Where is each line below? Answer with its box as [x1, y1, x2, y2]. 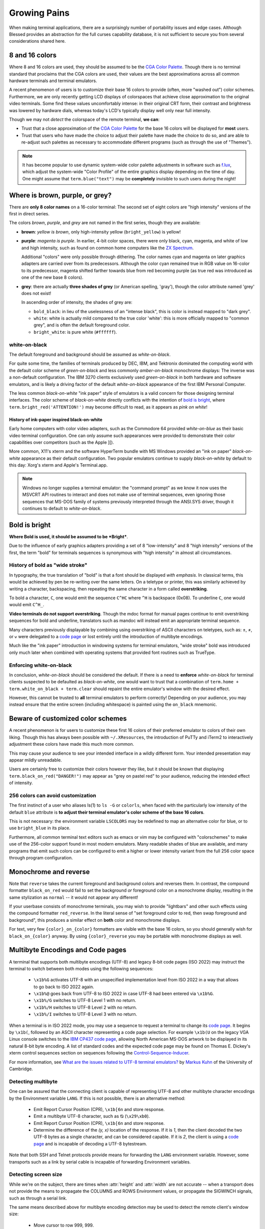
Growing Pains [9, 7, 70, 18]
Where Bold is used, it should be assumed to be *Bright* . [9, 533, 129, 539]
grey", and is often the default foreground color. [33, 322, 130, 328]
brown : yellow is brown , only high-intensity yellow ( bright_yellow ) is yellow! [21, 229, 181, 234]
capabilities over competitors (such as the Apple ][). [9, 439, 114, 445]
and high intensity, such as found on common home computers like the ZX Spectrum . [21, 245, 194, 251]
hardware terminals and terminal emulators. [9, 78, 98, 84]
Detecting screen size [9, 1171, 62, 1178]
